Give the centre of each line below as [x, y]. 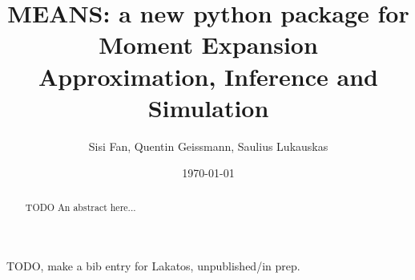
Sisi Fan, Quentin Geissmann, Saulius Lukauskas [208, 146]
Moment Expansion [208, 45]
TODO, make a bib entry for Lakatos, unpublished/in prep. [153, 266]
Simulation [208, 107]
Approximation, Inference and [208, 76]
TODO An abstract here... [81, 207]
